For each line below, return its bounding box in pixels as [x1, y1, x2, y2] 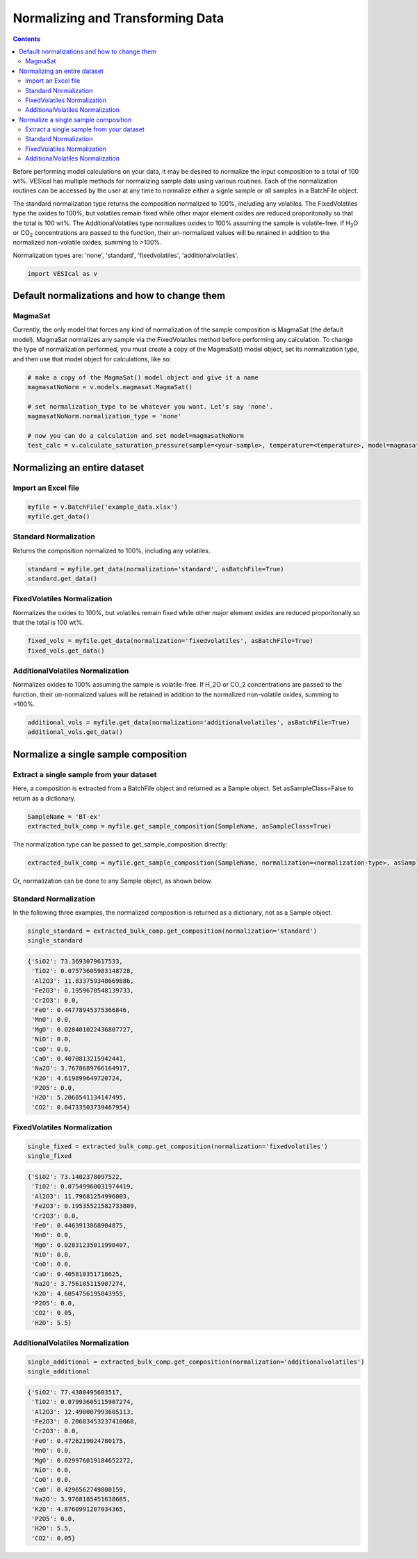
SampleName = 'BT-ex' [27, 813, 101, 820]
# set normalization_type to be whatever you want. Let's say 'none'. [27, 402, 274, 410]
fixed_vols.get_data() [27, 646, 105, 655]
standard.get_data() [27, 575, 97, 583]
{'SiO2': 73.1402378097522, [27, 1173, 123, 1181]
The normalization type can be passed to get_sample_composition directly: [13, 840, 228, 848]
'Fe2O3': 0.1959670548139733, [31, 987, 135, 995]
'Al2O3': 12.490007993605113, [31, 1407, 135, 1416]
